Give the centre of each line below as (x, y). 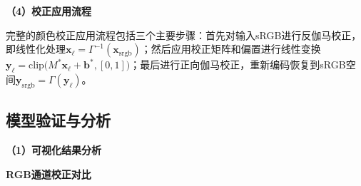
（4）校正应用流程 (49, 11)
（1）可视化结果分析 (54, 149)
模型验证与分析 (58, 120)
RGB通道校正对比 (49, 174)
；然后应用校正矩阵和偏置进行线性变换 (231, 49)
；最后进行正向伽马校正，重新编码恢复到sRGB (238, 64)
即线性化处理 (36, 49)
